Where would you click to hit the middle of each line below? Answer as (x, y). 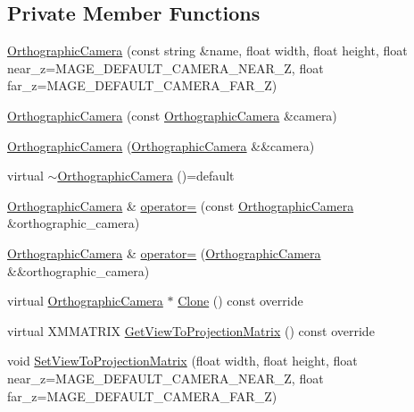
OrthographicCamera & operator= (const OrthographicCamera (181, 205)
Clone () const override (240, 301)
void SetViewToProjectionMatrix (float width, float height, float (182, 361)
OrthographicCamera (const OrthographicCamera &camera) (172, 115)
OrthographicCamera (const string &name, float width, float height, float (207, 50)
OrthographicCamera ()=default (146, 176)
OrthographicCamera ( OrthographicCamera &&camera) (161, 145)
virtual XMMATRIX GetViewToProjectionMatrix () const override (191, 330)
